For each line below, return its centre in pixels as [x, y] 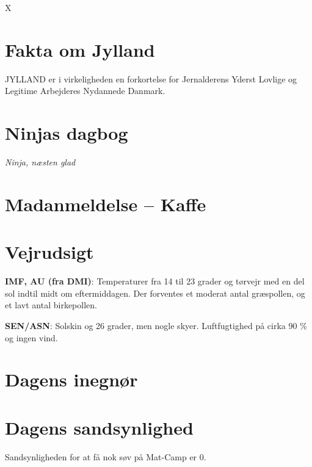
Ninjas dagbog [67, 133]
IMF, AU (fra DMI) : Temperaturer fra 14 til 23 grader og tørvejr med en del [155, 281]
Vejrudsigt [49, 252]
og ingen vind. [31, 337]
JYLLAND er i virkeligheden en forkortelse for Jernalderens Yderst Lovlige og [151, 78]
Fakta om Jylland [80, 49]
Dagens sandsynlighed [99, 427]
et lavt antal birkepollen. [51, 305]
